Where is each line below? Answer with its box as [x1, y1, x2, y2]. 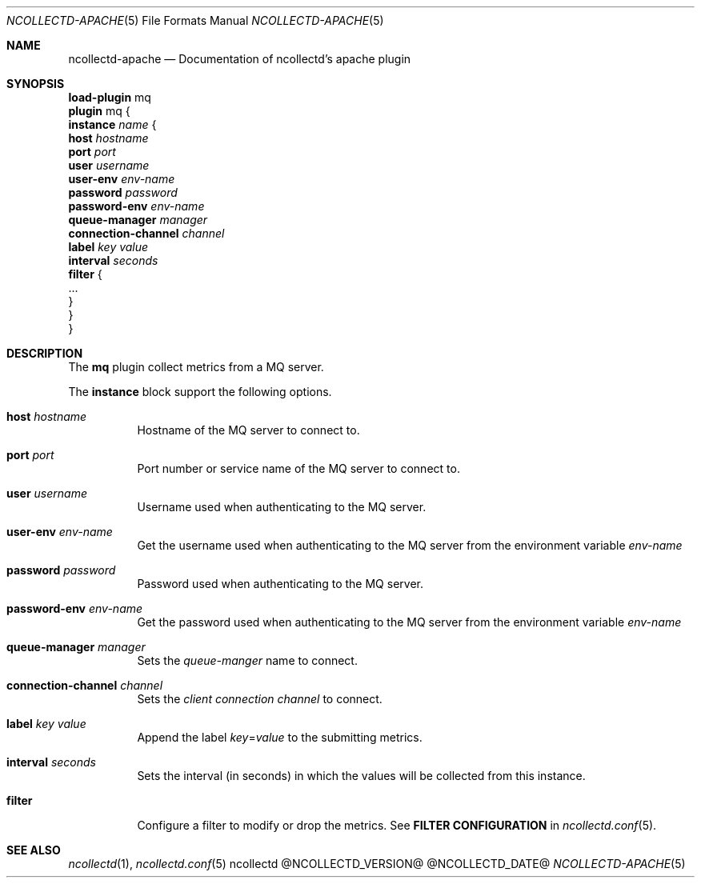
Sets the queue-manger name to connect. [137, 654, 358, 667]
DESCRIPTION [6, 346, 83, 360]
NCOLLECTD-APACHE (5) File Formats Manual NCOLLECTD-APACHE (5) [6, 14, 384, 27]
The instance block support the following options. [68, 385, 332, 398]
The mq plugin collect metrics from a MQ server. [68, 360, 324, 374]
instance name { [68, 118, 157, 131]
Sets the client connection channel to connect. [137, 692, 383, 706]
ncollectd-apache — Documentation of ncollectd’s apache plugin [68, 52, 411, 66]
